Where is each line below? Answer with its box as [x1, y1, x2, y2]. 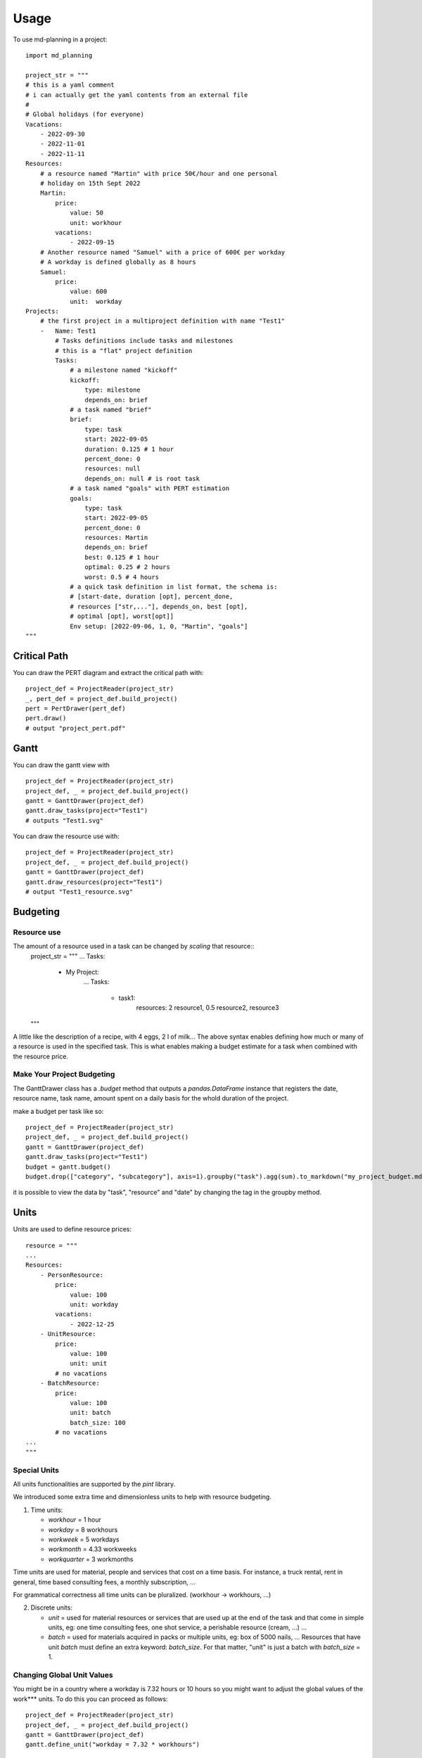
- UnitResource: [39, 1330, 96, 1338]
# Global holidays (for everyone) [25, 110, 144, 119]
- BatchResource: [39, 1379, 100, 1387]
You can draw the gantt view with [13, 760, 110, 769]
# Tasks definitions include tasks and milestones [55, 337, 234, 345]
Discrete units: [30, 1603, 73, 1612]
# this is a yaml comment [25, 81, 115, 89]
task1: [118, 994, 136, 1002]
